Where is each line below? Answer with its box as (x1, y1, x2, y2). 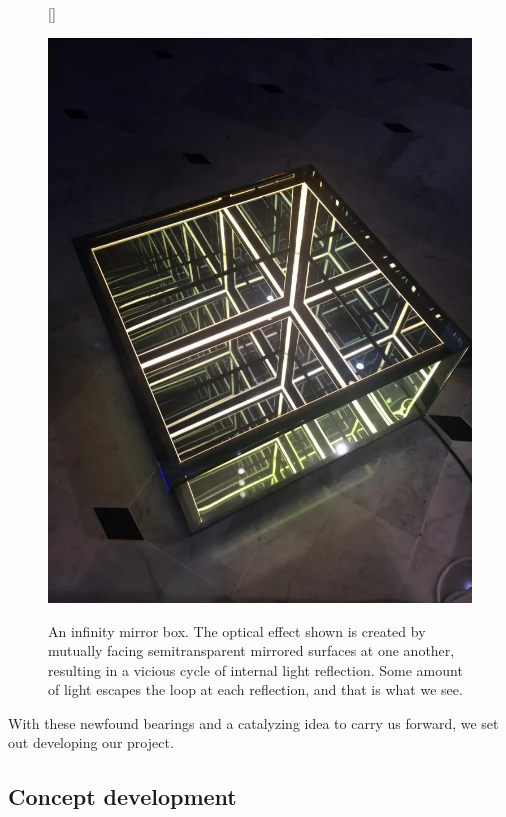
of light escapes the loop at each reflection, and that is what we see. (48, 679, 463, 700)
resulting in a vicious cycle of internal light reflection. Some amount (48, 659, 463, 680)
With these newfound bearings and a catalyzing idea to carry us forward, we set (8, 712, 499, 733)
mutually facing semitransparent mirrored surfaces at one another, (48, 640, 455, 661)
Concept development (8, 781, 237, 812)
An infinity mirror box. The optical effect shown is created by (48, 620, 426, 641)
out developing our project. (8, 732, 174, 753)
